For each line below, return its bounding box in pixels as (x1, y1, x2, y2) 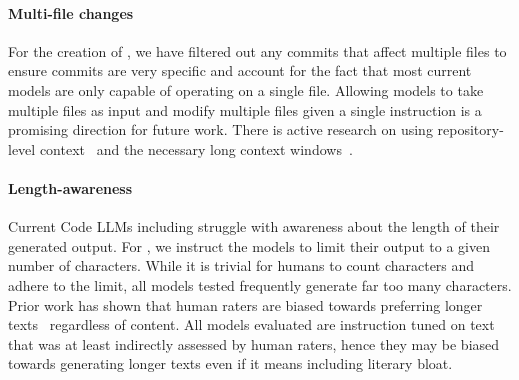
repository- (437, 119, 504, 140)
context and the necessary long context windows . (39, 138, 353, 159)
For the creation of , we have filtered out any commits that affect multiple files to (8, 40, 507, 61)
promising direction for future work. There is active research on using (8, 119, 433, 140)
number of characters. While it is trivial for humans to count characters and (8, 255, 475, 276)
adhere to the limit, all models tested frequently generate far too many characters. (8, 274, 512, 295)
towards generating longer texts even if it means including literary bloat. (8, 353, 453, 374)
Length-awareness (8, 177, 133, 198)
